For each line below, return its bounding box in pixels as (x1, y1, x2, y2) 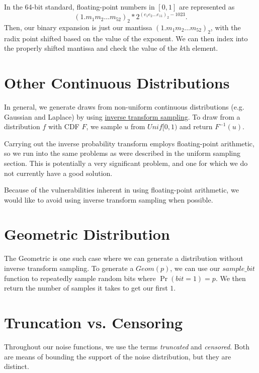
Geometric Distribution (4, 224, 170, 244)
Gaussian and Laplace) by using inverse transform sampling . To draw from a (4, 111, 240, 122)
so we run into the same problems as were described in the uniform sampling (4, 148, 241, 158)
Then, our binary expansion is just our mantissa (4, 22, 152, 32)
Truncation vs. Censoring (4, 312, 183, 332)
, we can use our (170, 263, 220, 273)
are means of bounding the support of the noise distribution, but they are (4, 351, 231, 361)
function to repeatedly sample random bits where (4, 272, 156, 283)
